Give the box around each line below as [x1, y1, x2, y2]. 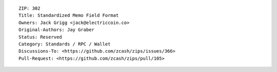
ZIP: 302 [18, 6, 41, 11]
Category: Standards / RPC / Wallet [18, 41, 111, 47]
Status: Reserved [18, 34, 62, 40]
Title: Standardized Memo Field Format [18, 13, 119, 18]
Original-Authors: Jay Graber [18, 27, 95, 33]
